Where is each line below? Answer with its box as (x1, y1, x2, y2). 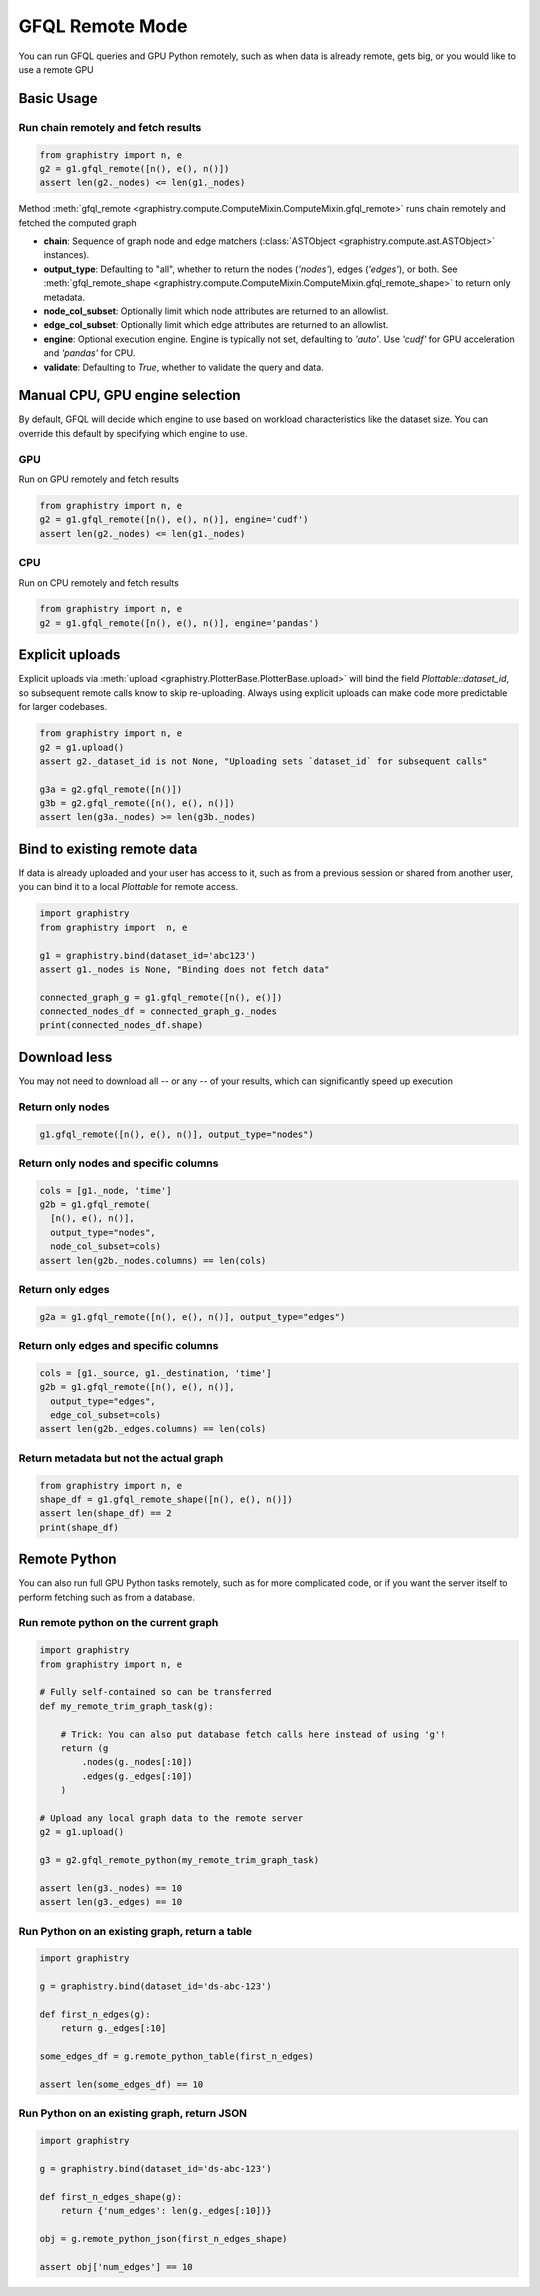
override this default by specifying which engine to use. (18, 427, 248, 439)
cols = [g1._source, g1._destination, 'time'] (39, 1367, 272, 1379)
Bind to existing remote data (18, 840, 198, 857)
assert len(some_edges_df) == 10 (39, 2078, 204, 2090)
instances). (43, 249, 90, 261)
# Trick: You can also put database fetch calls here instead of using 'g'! (60, 1728, 446, 1740)
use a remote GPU (18, 63, 94, 75)
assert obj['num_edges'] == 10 (39, 2261, 194, 2272)
